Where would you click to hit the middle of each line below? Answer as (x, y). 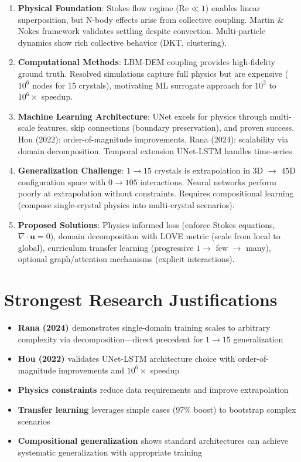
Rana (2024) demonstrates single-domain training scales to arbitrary (144, 327)
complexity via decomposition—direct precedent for (110, 339)
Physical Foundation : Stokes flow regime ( (98, 8)
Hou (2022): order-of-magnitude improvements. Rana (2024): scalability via (153, 139)
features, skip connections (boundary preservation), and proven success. (166, 128)
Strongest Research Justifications (141, 299)
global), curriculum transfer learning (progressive (106, 247)
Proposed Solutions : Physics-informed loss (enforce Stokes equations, (146, 224)
